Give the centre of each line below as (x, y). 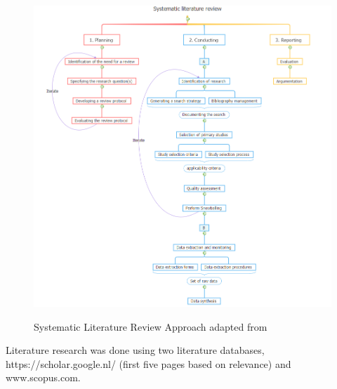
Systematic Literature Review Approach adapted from (151, 326)
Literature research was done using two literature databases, (135, 350)
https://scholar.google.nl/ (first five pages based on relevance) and (148, 363)
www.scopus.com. (43, 377)
